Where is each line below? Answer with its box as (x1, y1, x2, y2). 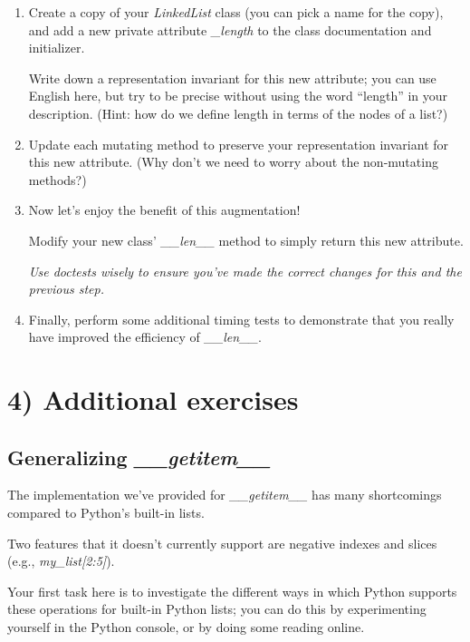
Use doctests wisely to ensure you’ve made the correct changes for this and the (28, 261, 462, 280)
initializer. (28, 38, 85, 57)
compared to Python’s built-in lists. (7, 503, 205, 522)
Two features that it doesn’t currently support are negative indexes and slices (7, 533, 437, 552)
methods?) (28, 170, 87, 189)
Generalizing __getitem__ (7, 443, 271, 471)
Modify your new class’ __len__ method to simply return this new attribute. (28, 230, 464, 249)
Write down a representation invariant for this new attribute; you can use (28, 68, 436, 87)
